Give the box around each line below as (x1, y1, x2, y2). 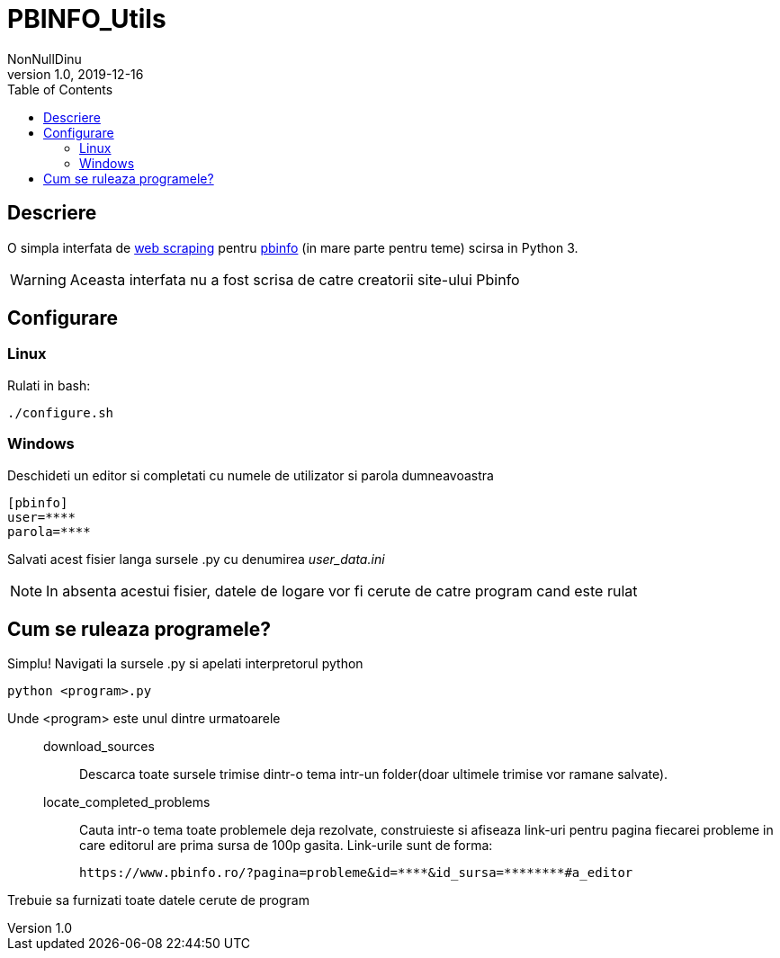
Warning (10, 270, 67, 289)
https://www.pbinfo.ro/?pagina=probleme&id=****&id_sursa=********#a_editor (79, 865, 633, 881)
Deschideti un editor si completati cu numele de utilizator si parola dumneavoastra (7, 467, 494, 483)
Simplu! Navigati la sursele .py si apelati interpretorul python (7, 656, 363, 672)
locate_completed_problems (43, 794, 211, 810)
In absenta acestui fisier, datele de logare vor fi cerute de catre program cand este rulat (46, 581, 638, 600)
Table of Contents (7, 81, 113, 97)
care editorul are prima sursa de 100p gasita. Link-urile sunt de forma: (79, 837, 493, 854)
